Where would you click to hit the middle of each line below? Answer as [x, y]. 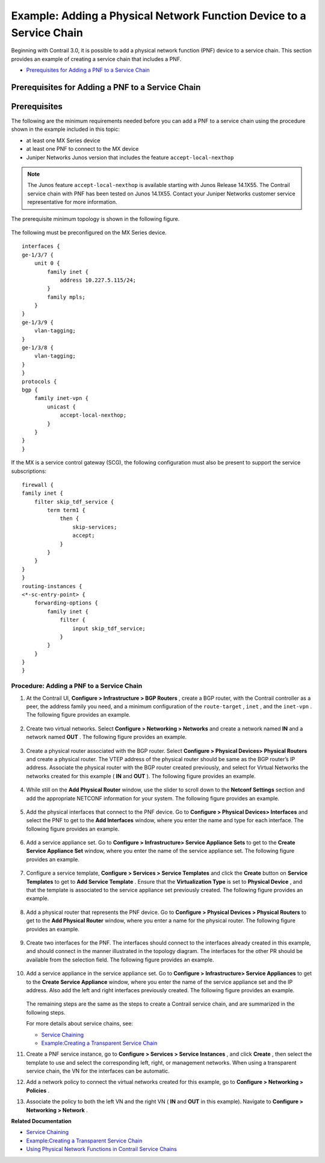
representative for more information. [72, 202]
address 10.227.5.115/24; [98, 280]
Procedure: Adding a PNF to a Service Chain [77, 686]
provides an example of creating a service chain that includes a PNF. [96, 59]
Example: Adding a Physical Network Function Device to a [159, 16]
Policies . [38, 1090]
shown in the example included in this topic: [66, 129]
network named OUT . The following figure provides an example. [106, 737]
